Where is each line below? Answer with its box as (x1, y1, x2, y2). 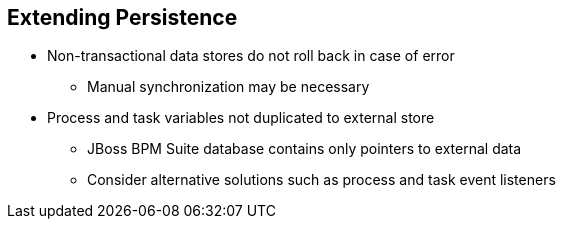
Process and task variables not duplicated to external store (47, 109, 435, 127)
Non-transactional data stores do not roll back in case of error (47, 47, 455, 65)
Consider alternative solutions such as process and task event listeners (87, 171, 556, 189)
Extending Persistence (7, 5, 238, 30)
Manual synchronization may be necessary (87, 78, 370, 96)
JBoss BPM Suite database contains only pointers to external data (87, 140, 522, 158)
